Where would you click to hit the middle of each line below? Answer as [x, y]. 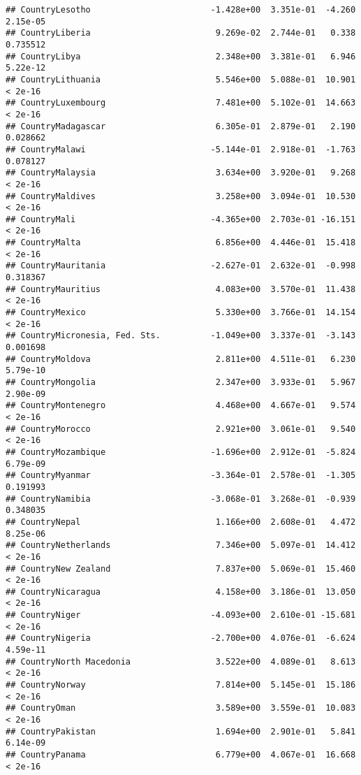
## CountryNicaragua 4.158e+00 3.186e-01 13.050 [181, 592]
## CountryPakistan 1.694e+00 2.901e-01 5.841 [181, 731]
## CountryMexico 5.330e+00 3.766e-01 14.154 [181, 313]
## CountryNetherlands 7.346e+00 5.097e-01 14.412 [181, 545]
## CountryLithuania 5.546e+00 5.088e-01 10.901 [181, 79]
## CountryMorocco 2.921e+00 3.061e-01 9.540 [181, 429]
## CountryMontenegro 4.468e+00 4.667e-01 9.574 [181, 406]
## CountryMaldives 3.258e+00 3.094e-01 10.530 [181, 196]
